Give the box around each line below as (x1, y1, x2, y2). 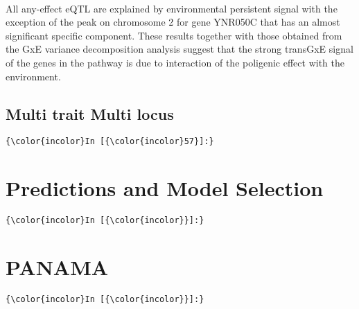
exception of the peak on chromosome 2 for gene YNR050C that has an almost (6, 15, 340, 29)
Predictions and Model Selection (6, 174, 324, 202)
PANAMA (6, 252, 109, 281)
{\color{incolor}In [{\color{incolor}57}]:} (6, 136, 214, 147)
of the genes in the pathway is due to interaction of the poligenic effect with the (6, 55, 344, 69)
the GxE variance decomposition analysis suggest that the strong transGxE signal (6, 42, 353, 56)
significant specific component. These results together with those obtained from (6, 28, 342, 42)
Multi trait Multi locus (6, 103, 174, 124)
